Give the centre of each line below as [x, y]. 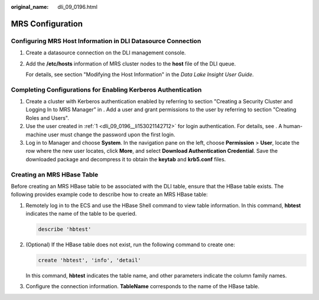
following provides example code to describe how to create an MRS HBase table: [109, 194]
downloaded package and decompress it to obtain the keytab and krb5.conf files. [126, 159]
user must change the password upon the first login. [112, 134]
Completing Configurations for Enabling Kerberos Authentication [106, 90]
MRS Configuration [47, 24]
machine [36, 134]
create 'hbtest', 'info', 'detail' [89, 260]
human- [293, 126]
